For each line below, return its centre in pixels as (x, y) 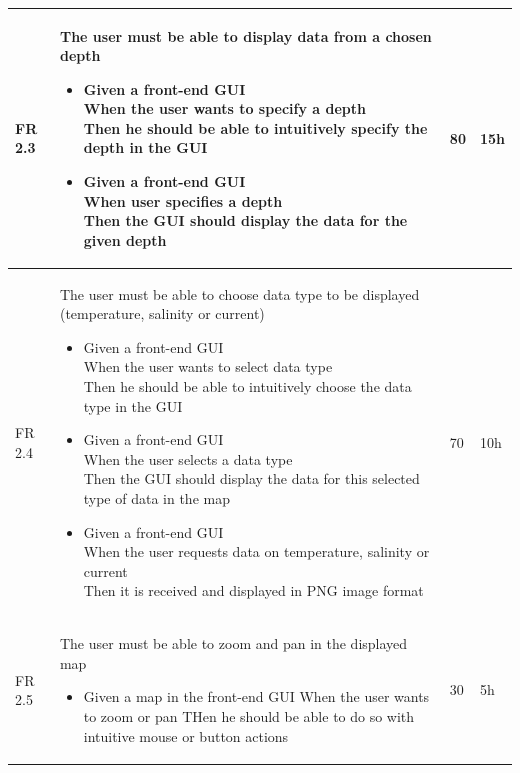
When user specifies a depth (183, 200)
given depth (125, 239)
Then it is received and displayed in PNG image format (253, 590)
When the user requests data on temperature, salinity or (256, 551)
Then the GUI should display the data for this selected (251, 478)
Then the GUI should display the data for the (245, 220)
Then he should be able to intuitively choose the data (247, 386)
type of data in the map (156, 498)
